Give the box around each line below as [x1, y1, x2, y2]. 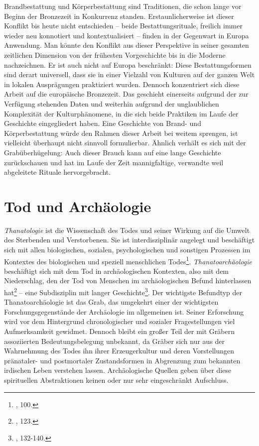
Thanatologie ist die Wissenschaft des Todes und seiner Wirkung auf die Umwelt [4, 224, 250, 235]
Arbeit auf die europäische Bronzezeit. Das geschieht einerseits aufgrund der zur [4, 89, 249, 99]
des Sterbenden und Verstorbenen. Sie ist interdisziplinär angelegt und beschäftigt [4, 234, 255, 245]
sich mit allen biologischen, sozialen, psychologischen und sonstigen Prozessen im [4, 244, 251, 254]
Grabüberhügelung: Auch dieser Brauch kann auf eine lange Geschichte [4, 147, 221, 157]
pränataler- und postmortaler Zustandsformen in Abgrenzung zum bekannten [4, 355, 241, 365]
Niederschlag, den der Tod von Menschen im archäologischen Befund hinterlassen [4, 275, 252, 286]
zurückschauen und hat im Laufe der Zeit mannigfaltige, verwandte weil [4, 157, 224, 167]
